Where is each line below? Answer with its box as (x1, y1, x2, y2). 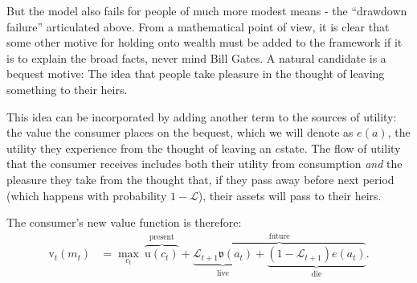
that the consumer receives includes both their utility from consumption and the (6, 155, 403, 172)
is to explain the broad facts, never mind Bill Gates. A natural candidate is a (6, 49, 386, 66)
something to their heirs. (6, 80, 128, 97)
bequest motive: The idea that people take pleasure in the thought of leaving (6, 65, 385, 82)
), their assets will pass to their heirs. (198, 187, 382, 203)
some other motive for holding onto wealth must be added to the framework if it (6, 34, 403, 51)
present (149, 233, 174, 242)
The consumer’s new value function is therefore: (6, 214, 242, 231)
